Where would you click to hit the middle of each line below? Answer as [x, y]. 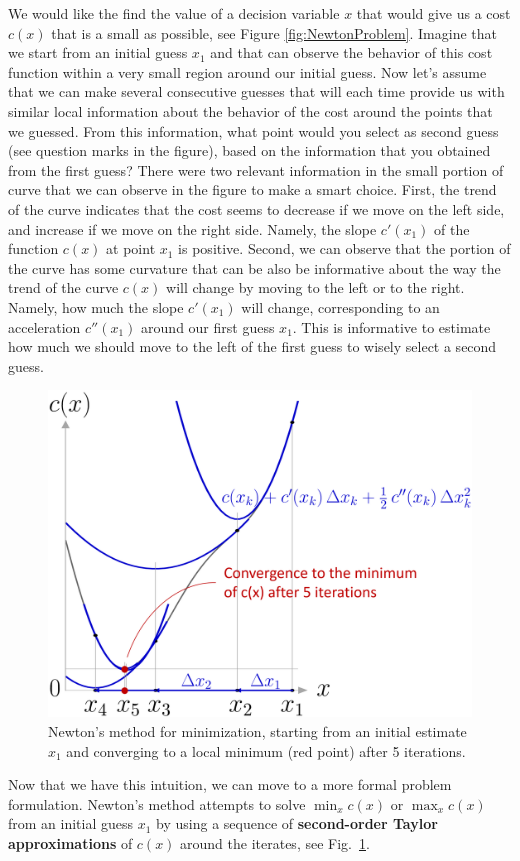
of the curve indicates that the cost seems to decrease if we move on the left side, [256, 208]
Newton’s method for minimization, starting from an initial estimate [257, 730]
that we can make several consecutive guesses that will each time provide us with [256, 91]
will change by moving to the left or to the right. [315, 287]
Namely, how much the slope [96, 306]
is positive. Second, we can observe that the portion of [344, 248]
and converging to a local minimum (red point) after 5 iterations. [266, 750]
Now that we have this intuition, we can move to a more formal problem [230, 784]
